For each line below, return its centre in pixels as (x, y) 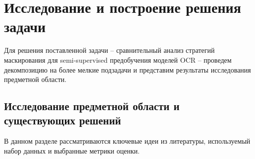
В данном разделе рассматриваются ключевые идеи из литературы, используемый (127, 141)
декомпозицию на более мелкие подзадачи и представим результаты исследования (127, 69)
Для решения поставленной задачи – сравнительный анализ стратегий (109, 50)
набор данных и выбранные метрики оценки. (72, 150)
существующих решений (63, 120)
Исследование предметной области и (92, 106)
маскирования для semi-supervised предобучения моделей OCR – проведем (118, 60)
